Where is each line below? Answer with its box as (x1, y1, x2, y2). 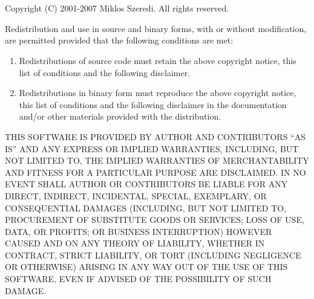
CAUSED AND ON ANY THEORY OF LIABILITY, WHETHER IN (5, 237, 265, 249)
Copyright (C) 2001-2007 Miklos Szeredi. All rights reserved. (5, 2, 229, 14)
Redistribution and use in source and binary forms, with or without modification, (5, 22, 307, 34)
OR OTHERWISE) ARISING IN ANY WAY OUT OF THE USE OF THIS (5, 260, 288, 273)
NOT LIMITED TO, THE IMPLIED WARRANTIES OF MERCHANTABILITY (5, 154, 309, 167)
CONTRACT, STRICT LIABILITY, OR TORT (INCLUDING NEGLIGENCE (5, 248, 301, 261)
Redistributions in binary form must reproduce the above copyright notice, (19, 86, 296, 99)
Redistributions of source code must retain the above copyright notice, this (19, 54, 296, 66)
